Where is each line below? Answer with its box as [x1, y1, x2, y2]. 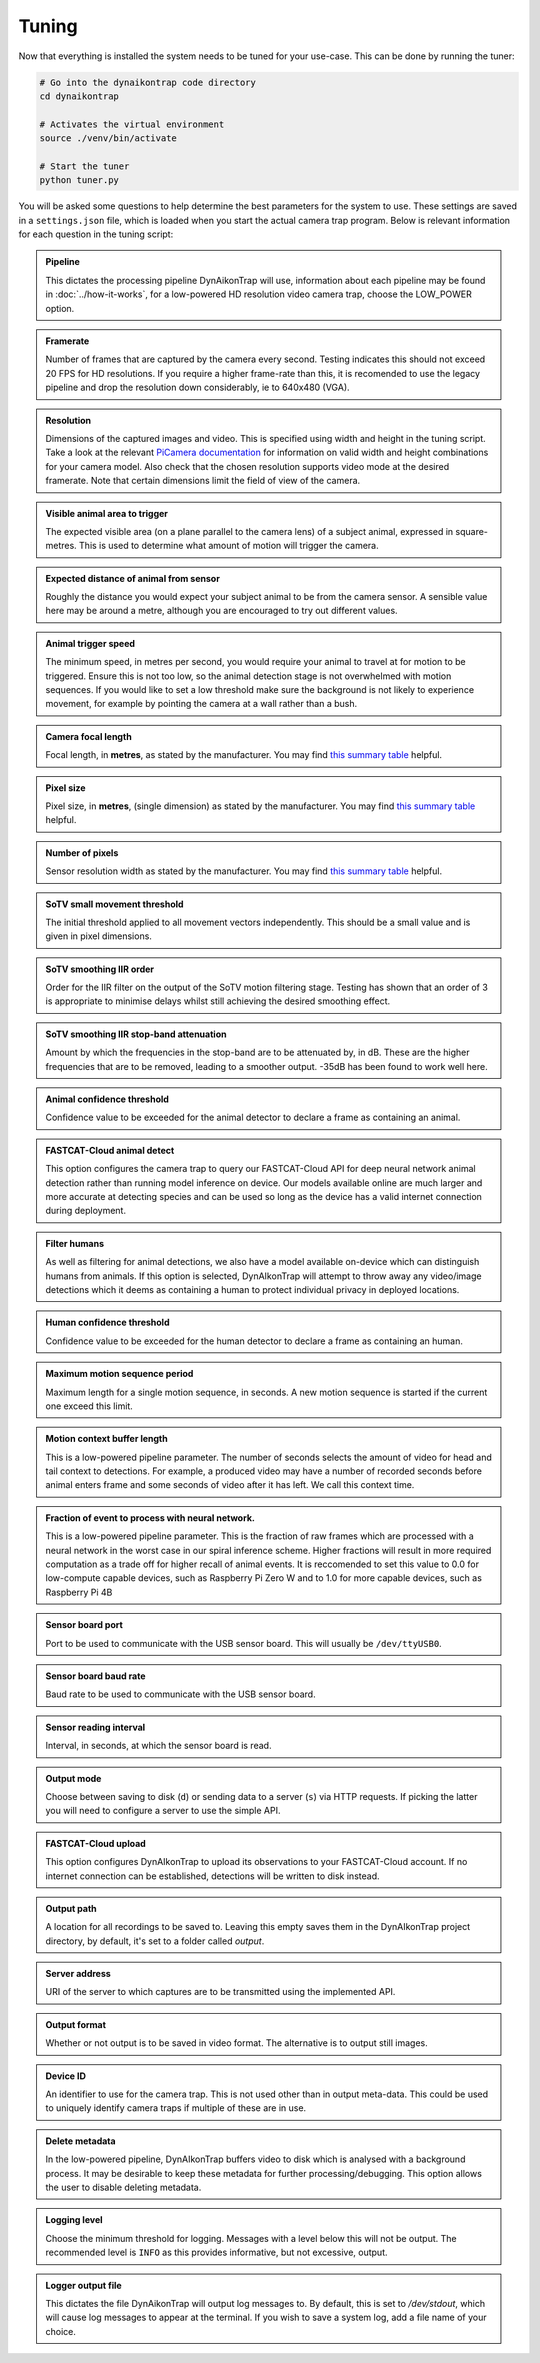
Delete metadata [45, 2135, 116, 2147]
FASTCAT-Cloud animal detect [45, 1144, 175, 1156]
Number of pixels [45, 846, 119, 859]
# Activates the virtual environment [39, 118, 225, 130]
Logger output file [45, 2279, 122, 2291]
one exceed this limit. [45, 1400, 134, 1412]
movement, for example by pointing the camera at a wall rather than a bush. [45, 698, 358, 710]
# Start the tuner [39, 160, 130, 172]
